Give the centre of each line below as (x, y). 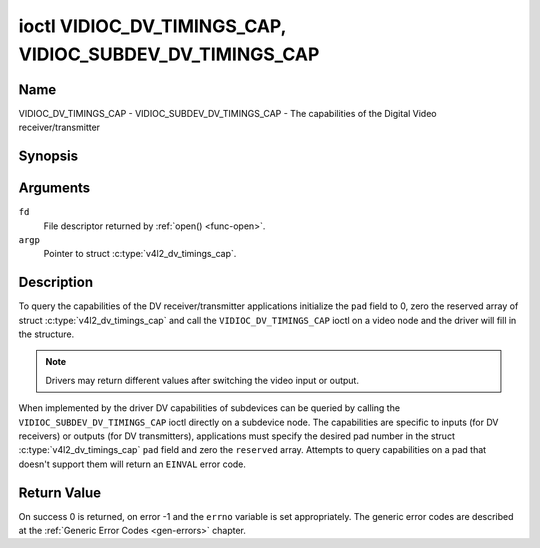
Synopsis (48, 156)
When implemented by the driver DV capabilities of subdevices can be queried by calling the (209, 408)
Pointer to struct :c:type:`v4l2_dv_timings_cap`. (140, 254)
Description (56, 282)
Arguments (54, 188)
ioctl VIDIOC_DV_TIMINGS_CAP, (152, 26)
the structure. (46, 334)
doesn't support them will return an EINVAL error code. (132, 464)
